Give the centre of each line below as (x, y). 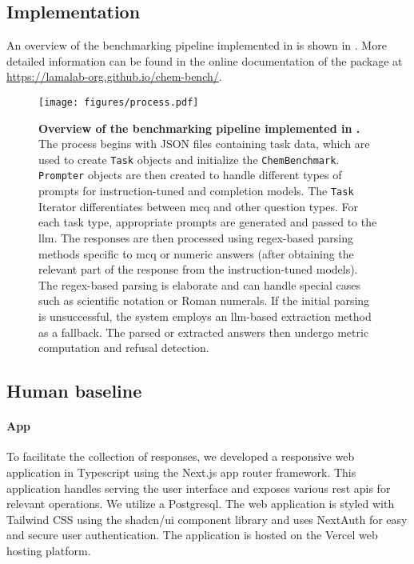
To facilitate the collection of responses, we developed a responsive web (181, 456)
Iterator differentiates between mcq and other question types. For (199, 206)
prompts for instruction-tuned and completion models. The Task (196, 191)
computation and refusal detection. (124, 348)
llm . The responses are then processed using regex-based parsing (196, 237)
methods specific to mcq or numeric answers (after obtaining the (196, 253)
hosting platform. (49, 550)
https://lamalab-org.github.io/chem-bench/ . (114, 76)
